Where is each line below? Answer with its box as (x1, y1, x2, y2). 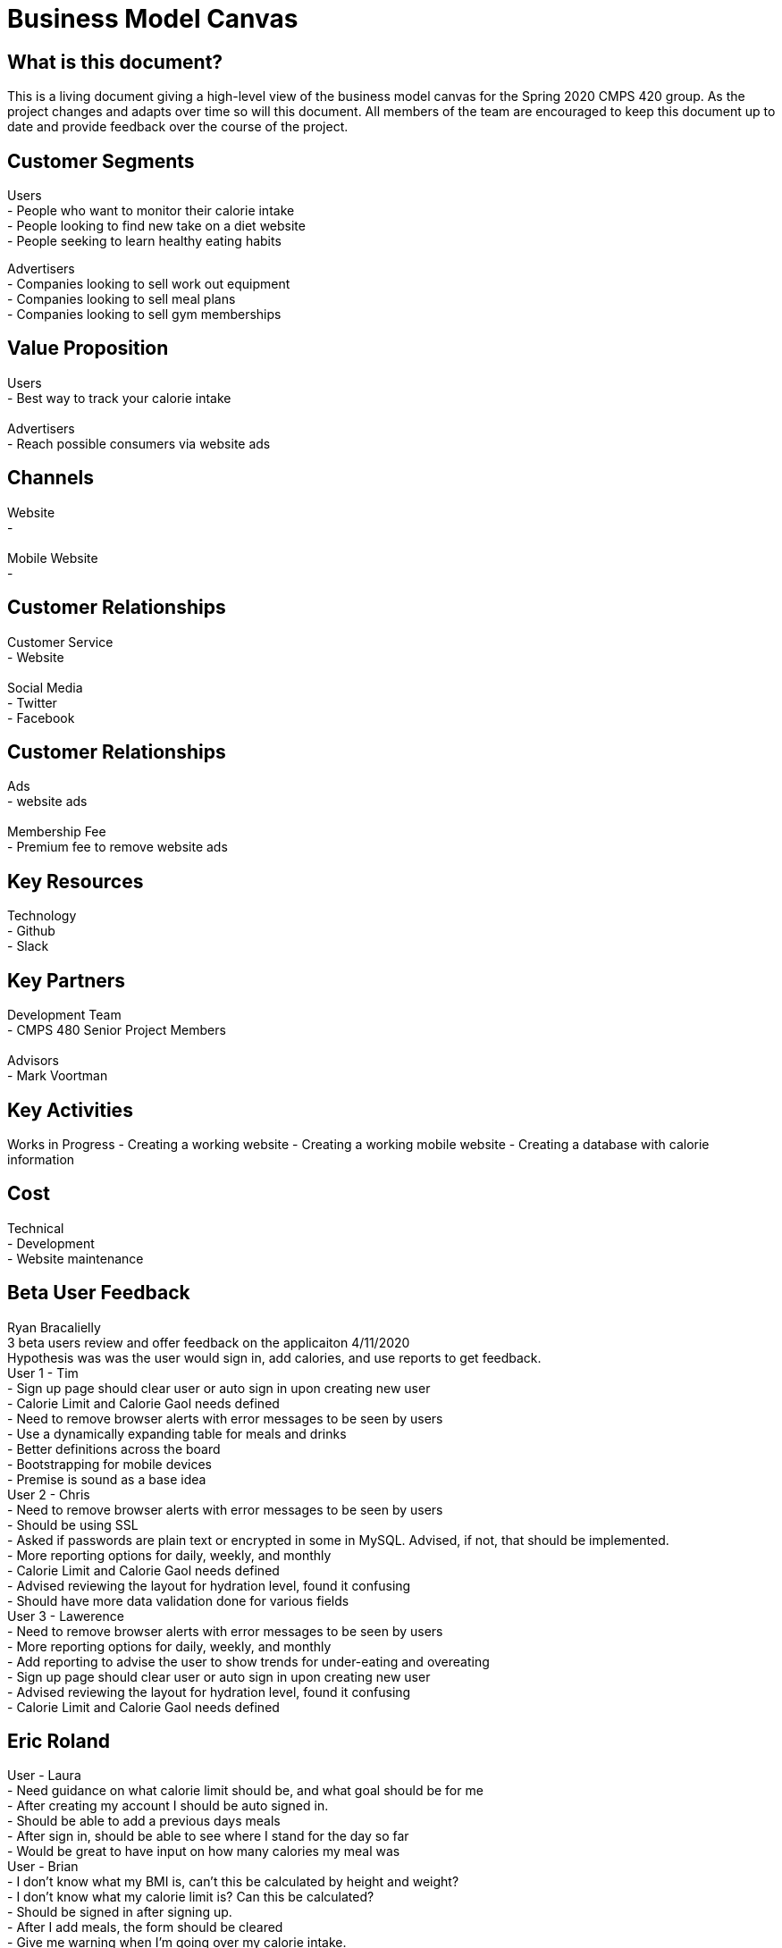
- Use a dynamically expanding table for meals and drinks (7, 1425, 347, 1441)
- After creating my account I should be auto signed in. (7, 1798, 329, 1814)
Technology (7, 908, 77, 924)
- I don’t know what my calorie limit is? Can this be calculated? (7, 1889, 374, 1905)
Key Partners (7, 969, 126, 992)
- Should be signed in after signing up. (7, 1904, 232, 1920)
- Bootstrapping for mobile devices (7, 1456, 212, 1472)
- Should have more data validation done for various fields (7, 1592, 349, 1608)
